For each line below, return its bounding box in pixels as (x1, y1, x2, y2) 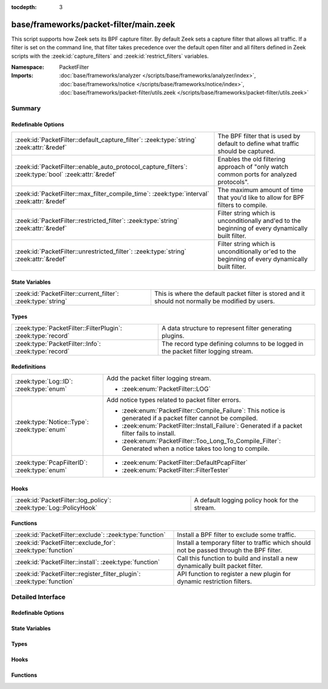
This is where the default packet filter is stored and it (154, 289, 305, 298)
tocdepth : (11, 4, 37, 10)
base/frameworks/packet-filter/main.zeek (11, 19, 176, 30)
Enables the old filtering (217, 155, 285, 163)
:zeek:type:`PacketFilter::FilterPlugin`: (15, 324, 123, 332)
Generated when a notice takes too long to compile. (121, 444, 270, 453)
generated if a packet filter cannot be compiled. (121, 414, 258, 422)
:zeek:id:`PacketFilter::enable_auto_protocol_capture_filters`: (15, 163, 188, 171)
